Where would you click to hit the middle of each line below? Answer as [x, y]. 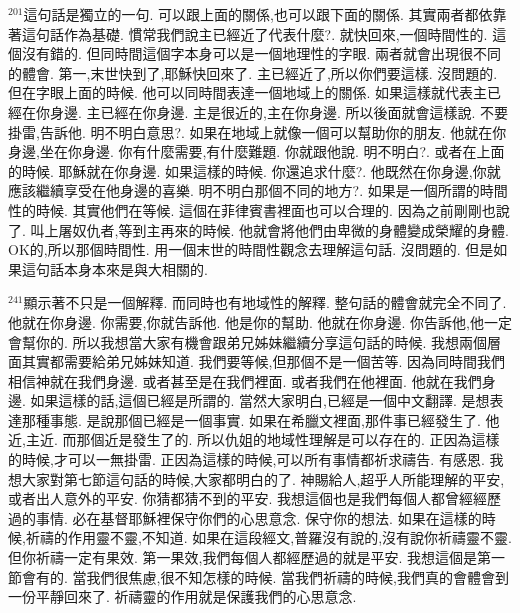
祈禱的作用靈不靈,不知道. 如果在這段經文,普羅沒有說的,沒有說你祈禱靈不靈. [269, 537]
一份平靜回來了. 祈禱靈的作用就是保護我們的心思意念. [182, 596]
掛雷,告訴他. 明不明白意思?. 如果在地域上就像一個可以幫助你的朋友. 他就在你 [257, 131]
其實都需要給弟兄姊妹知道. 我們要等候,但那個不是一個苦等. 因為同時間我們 [263, 361]
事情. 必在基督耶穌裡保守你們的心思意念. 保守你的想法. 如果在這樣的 [258, 517]
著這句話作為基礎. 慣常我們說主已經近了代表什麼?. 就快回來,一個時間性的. [248, 33]
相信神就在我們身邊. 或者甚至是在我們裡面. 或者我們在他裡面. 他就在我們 [245, 380]
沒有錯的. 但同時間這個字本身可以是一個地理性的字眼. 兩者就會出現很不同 [261, 53]
